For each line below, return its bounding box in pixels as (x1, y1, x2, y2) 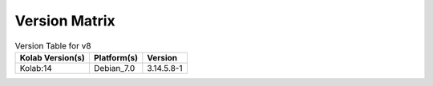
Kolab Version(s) (19, 52, 86, 63)
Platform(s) (93, 52, 138, 63)
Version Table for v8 (14, 40, 91, 51)
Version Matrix (14, 12, 115, 29)
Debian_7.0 (93, 62, 136, 73)
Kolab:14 (19, 62, 52, 73)
